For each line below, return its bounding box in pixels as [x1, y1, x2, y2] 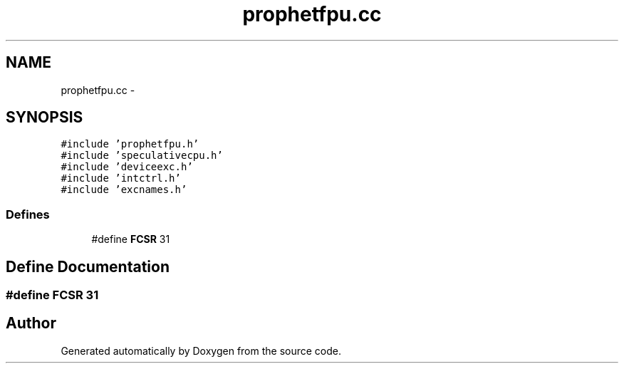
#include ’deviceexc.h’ [61, 161, 193, 173]
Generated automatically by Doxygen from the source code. [61, 344, 342, 357]
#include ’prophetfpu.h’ [61, 138, 199, 150]
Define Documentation [6, 257, 170, 276]
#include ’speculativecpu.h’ [61, 150, 223, 162]
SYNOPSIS [6, 108, 83, 127]
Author [6, 314, 56, 333]
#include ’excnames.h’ [61, 184, 187, 196]
